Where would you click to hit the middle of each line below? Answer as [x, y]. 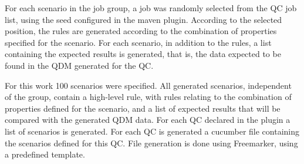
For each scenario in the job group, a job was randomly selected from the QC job [151, 8]
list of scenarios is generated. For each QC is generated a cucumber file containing [152, 131]
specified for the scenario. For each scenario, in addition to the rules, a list [138, 42]
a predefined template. [45, 154]
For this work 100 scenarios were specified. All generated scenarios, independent [148, 85]
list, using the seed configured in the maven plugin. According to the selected [143, 19]
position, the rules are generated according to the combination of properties [141, 31]
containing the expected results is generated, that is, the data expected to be [143, 54]
